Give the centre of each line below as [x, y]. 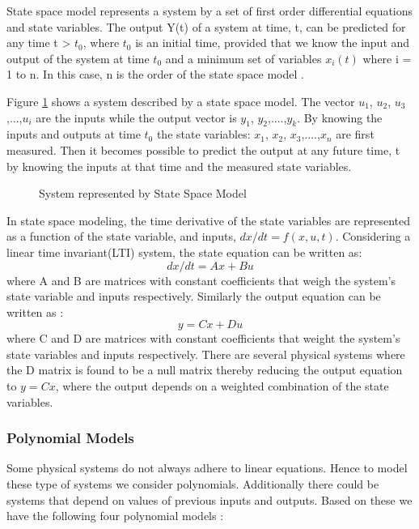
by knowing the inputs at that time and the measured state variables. [179, 166]
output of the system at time [78, 58]
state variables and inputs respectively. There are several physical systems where [206, 354]
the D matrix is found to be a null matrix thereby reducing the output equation [205, 370]
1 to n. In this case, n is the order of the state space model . [155, 74]
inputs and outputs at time [74, 134]
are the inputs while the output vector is [136, 117]
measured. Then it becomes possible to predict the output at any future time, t [203, 149]
